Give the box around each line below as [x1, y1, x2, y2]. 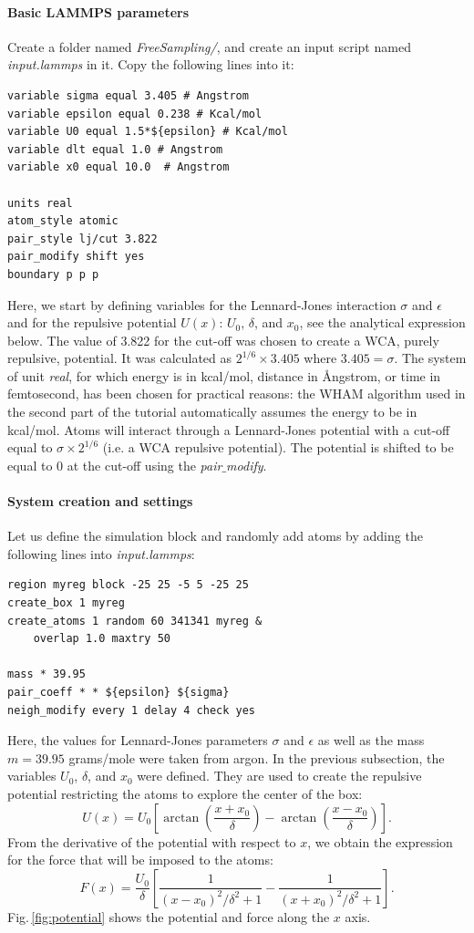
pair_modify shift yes [7, 250, 145, 264]
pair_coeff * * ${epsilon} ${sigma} [7, 686, 230, 699]
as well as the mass [317, 731, 425, 750]
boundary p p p [7, 267, 99, 281]
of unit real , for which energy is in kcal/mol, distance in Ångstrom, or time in [7, 366, 441, 385]
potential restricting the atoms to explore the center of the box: [7, 783, 363, 803]
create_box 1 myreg [7, 596, 125, 610]
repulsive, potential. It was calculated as [7, 348, 232, 368]
